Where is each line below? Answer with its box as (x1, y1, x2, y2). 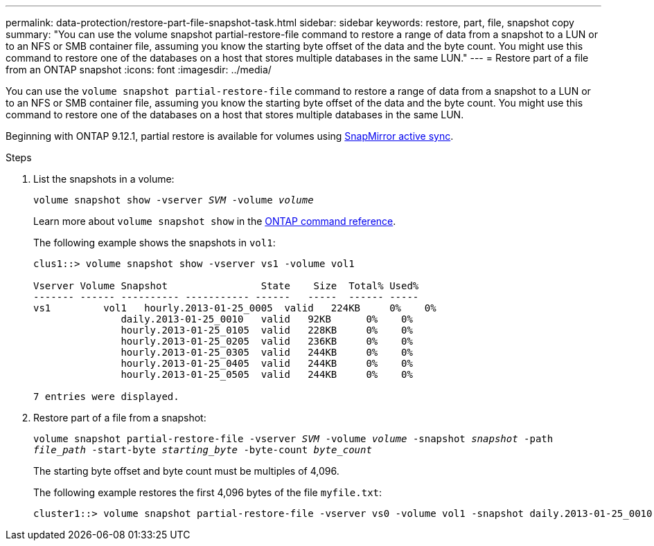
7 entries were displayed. (33, 391, 179, 402)
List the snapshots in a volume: (33, 173, 175, 185)
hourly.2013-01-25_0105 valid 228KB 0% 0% (121, 325, 413, 336)
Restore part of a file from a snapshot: (33, 412, 206, 424)
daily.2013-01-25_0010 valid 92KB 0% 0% (121, 313, 413, 325)
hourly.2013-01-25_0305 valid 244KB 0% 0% (121, 347, 413, 358)
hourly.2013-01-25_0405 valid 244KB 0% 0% (121, 358, 413, 369)
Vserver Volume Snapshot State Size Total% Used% (33, 280, 419, 291)
